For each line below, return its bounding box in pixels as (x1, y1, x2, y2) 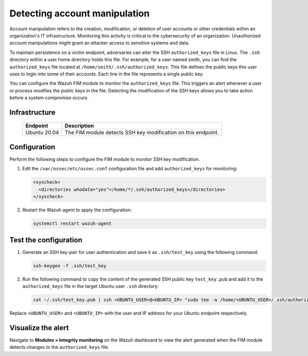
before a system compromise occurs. (9, 95, 89, 101)
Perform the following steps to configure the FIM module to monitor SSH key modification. (9, 156, 200, 162)
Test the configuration (9, 235, 83, 244)
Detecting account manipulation (9, 8, 150, 19)
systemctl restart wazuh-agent (33, 221, 112, 227)
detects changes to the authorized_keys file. (9, 344, 109, 350)
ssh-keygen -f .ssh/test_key (33, 263, 107, 269)
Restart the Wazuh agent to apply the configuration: (22, 207, 132, 213)
